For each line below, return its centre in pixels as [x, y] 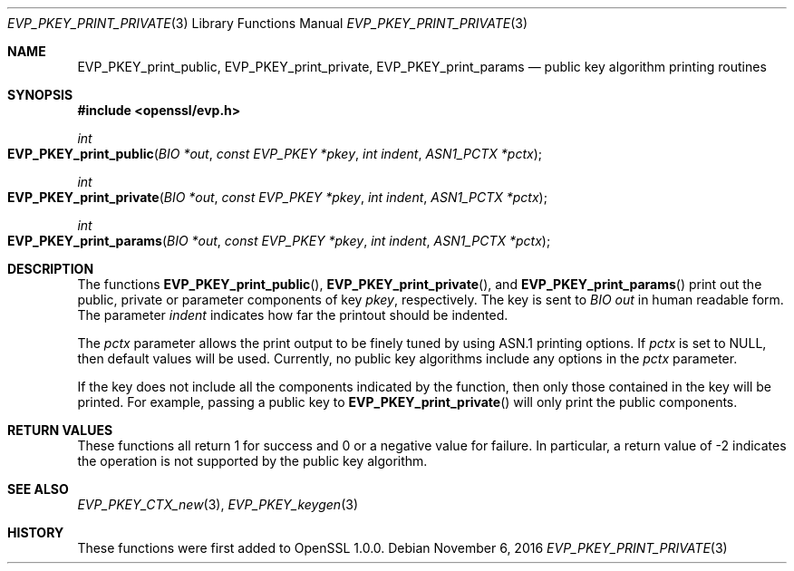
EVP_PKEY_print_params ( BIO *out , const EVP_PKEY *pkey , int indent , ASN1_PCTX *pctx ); [279, 241]
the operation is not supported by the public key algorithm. [252, 461]
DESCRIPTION [51, 269]
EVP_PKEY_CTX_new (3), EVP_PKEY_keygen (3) [218, 504]
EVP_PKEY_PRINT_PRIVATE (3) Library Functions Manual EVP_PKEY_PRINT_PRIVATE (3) [268, 23]
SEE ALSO [38, 489]
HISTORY [36, 532]
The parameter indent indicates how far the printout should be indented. [293, 315]
